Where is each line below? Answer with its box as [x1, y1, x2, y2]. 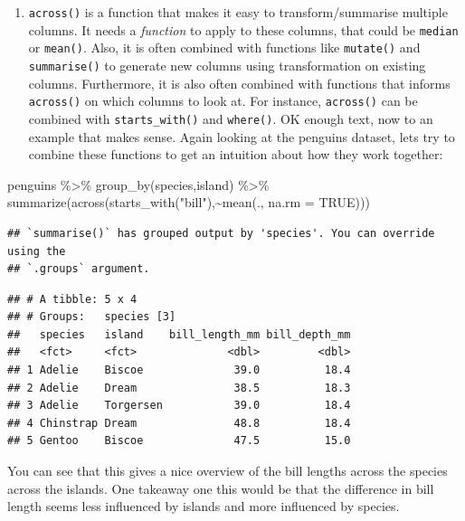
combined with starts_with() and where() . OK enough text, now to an [28, 109, 433, 128]
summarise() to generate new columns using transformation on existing [28, 55, 426, 74]
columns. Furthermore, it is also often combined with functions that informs [28, 73, 451, 92]
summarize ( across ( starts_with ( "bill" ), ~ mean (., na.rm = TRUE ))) [7, 193, 370, 212]
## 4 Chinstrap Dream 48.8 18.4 [7, 416, 351, 430]
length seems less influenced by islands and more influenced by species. [7, 497, 400, 516]
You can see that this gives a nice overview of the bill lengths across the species [7, 461, 448, 480]
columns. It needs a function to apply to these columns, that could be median [28, 20, 459, 39]
